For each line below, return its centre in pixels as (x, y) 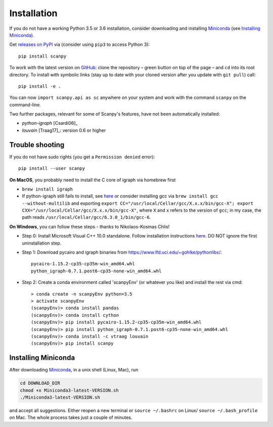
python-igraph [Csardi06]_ (50, 123)
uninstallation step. (42, 243)
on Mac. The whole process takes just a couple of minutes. (71, 417)
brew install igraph (48, 189)
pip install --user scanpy (52, 169)
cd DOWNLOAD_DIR (40, 383)
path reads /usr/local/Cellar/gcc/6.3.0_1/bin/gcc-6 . (86, 217)
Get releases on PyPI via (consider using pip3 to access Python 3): (80, 44)
